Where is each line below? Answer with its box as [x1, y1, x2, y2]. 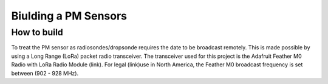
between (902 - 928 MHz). [11, 69, 79, 77]
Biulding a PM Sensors [11, 9, 128, 23]
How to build [11, 27, 63, 38]
